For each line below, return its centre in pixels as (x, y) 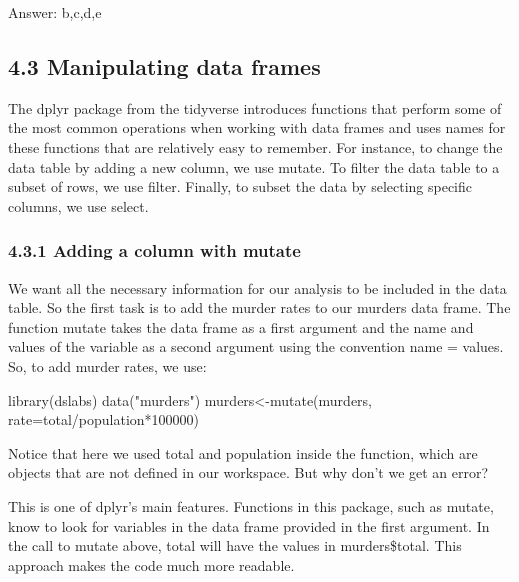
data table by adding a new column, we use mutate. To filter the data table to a (254, 166)
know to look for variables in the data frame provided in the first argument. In (249, 525)
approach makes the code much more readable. (151, 564)
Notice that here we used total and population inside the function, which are (243, 452)
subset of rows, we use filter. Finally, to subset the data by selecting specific (240, 186)
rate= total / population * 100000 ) (104, 419)
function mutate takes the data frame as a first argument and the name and (241, 326)
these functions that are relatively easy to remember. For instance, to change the (255, 146)
